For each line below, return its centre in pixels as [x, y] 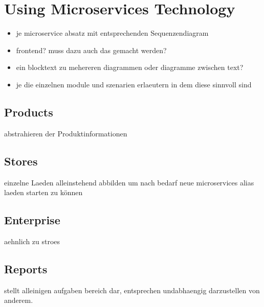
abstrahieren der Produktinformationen [66, 133]
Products [29, 112]
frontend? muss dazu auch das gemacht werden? [91, 50]
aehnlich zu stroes [32, 241]
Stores [21, 161]
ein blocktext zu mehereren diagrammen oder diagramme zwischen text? [130, 67]
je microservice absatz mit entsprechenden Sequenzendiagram [112, 33]
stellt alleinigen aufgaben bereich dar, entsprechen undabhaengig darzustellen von [132, 290]
